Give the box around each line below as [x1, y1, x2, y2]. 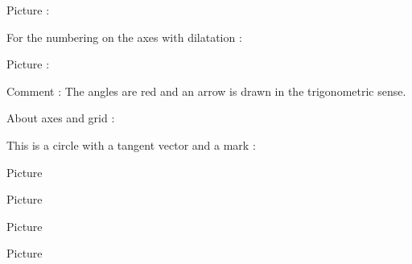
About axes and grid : [6, 109, 115, 126]
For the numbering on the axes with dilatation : [6, 28, 242, 45]
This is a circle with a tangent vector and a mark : [6, 136, 256, 153]
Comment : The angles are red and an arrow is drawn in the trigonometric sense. [6, 82, 406, 99]
